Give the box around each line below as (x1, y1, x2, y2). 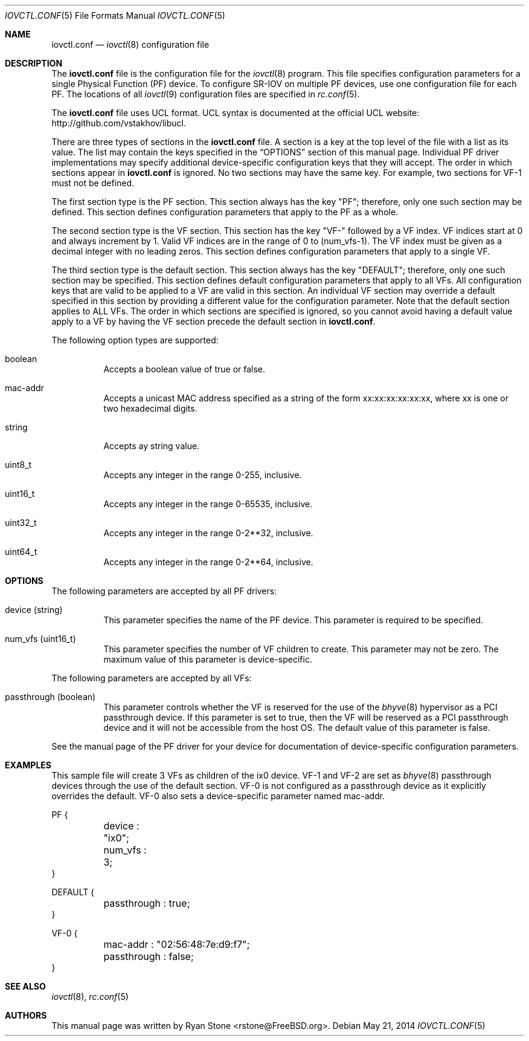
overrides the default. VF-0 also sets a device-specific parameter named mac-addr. (51, 791, 385, 801)
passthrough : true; (103, 897, 190, 909)
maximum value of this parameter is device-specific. (103, 654, 312, 664)
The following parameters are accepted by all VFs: (51, 673, 252, 683)
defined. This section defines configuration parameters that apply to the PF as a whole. (51, 207, 399, 217)
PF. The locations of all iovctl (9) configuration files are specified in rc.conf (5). (51, 89, 360, 99)
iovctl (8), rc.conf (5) (51, 991, 129, 1002)
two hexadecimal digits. (103, 403, 197, 413)
